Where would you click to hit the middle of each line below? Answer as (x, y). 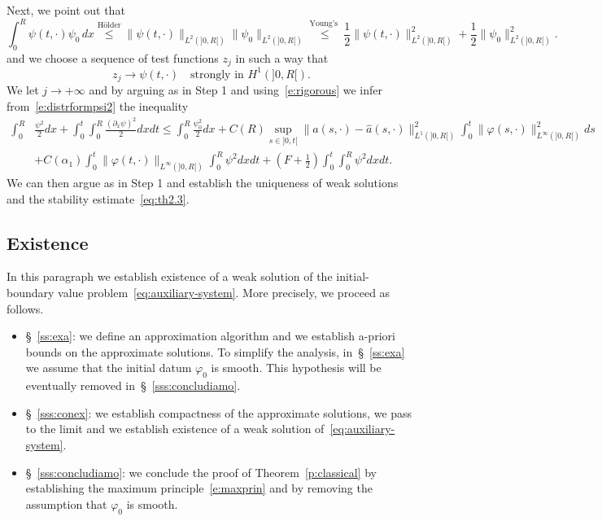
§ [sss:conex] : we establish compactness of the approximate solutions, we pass (219, 412)
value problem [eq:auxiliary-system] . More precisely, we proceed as (224, 292)
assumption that (66, 503)
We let (23, 90)
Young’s (324, 24)
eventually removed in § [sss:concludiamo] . (133, 385)
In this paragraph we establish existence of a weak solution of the (170, 276)
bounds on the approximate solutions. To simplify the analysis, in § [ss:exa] (215, 351)
